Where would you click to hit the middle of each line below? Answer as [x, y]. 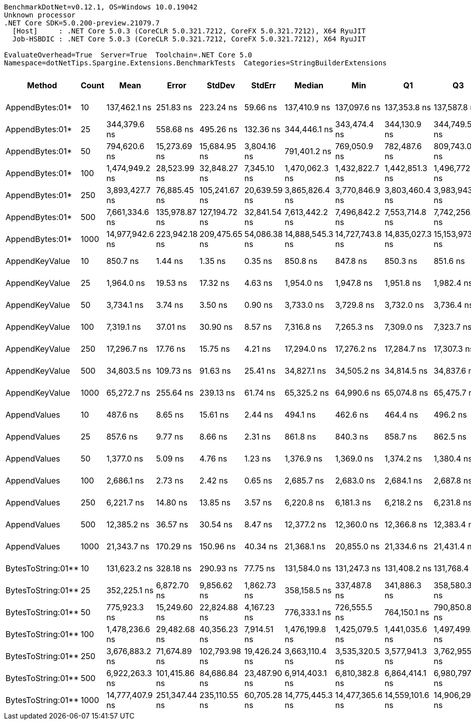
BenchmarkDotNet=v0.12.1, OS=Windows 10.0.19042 [101, 7]
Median [309, 85]
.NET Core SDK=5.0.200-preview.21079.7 [82, 23]
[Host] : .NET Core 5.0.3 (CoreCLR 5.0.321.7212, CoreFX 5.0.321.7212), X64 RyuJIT [189, 31]
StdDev [221, 85]
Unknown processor [40, 15]
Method [42, 85]
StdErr [263, 85]
